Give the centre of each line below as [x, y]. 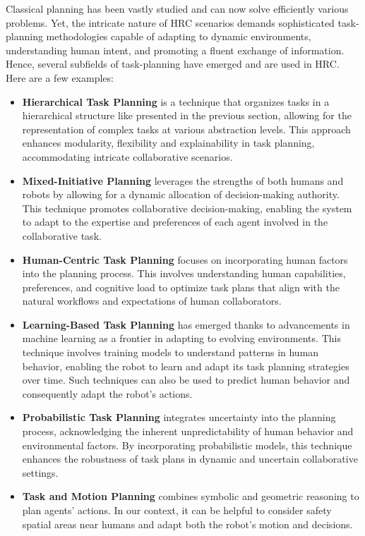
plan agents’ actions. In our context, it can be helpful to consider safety [177, 510]
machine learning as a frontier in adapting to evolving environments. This [181, 338]
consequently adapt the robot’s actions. [107, 393]
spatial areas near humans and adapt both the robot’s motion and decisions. [187, 524]
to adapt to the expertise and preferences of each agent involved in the [175, 222]
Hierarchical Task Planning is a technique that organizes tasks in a [176, 101]
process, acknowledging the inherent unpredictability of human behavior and [188, 431]
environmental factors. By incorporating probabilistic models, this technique [187, 445]
